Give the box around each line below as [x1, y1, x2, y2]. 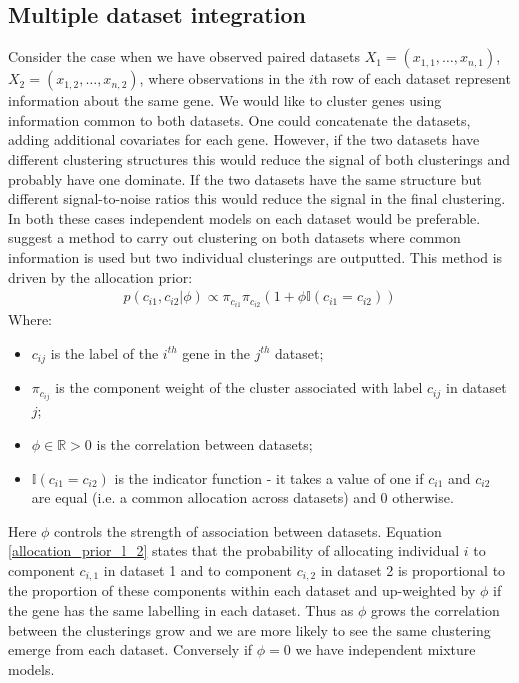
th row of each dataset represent [313, 68, 511, 89]
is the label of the [50, 342, 159, 363]
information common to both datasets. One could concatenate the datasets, [8, 109, 471, 130]
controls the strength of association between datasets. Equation [54, 520, 442, 541]
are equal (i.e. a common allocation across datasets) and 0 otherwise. [31, 487, 454, 508]
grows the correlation [370, 600, 500, 621]
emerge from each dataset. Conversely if [8, 639, 253, 660]
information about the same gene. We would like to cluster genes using [8, 90, 442, 111]
